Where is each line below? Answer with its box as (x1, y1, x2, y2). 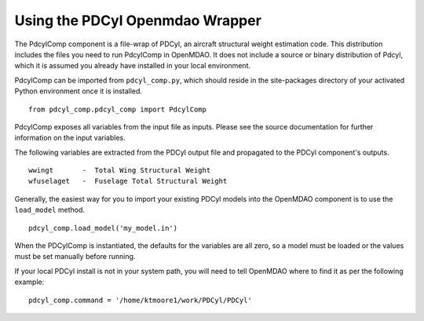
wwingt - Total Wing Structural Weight (28, 166, 211, 175)
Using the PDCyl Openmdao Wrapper (14, 12, 262, 29)
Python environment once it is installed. (14, 86, 143, 96)
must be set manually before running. (14, 252, 136, 261)
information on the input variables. (14, 133, 126, 143)
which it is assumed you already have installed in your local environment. (14, 61, 251, 71)
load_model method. (14, 205, 86, 215)
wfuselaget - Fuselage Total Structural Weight (28, 177, 228, 186)
